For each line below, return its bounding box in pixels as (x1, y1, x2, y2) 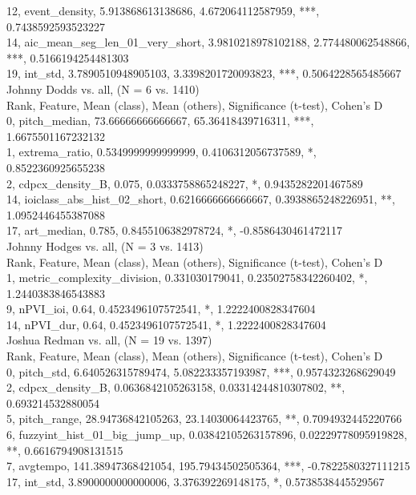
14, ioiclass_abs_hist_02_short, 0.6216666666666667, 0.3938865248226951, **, (6, 191, 395, 207)
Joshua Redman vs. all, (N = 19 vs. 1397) (6, 332, 212, 348)
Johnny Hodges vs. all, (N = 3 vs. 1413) (6, 237, 204, 254)
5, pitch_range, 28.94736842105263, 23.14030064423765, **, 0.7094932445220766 (6, 410, 402, 427)
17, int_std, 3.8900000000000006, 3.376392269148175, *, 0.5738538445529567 (6, 473, 385, 489)
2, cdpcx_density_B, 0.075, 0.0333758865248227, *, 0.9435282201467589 (6, 175, 363, 191)
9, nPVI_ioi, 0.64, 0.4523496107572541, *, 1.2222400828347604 (6, 300, 316, 317)
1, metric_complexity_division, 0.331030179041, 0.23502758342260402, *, (6, 269, 368, 286)
